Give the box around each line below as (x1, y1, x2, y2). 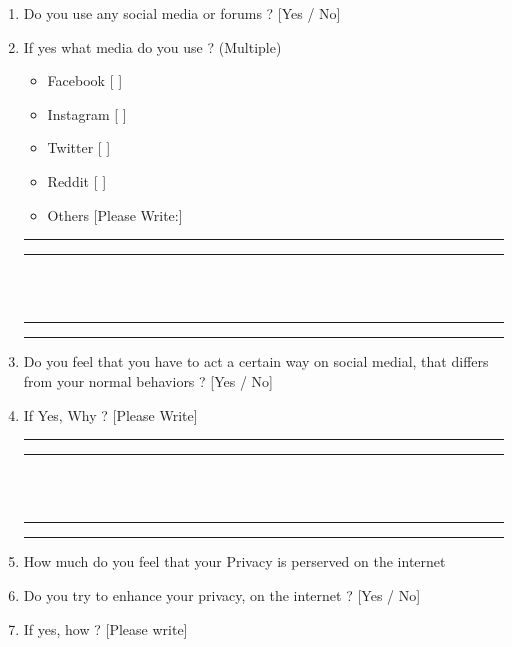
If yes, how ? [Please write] (23, 618, 188, 639)
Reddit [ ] (47, 170, 107, 191)
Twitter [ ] (47, 137, 111, 158)
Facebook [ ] (47, 70, 123, 91)
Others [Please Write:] (47, 204, 183, 225)
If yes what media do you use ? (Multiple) (23, 36, 282, 57)
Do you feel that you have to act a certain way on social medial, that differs (23, 351, 489, 372)
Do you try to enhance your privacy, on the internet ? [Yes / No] (23, 584, 421, 605)
